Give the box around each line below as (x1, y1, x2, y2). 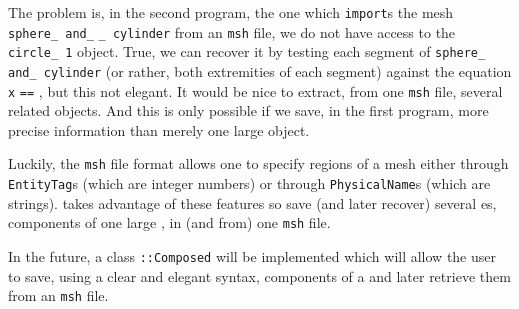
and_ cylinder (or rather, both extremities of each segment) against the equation (8, 60, 512, 81)
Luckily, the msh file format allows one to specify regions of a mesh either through (8, 153, 509, 174)
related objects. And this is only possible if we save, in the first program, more (8, 100, 489, 121)
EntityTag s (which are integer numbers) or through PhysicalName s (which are (8, 173, 491, 194)
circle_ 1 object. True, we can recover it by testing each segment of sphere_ (8, 41, 486, 62)
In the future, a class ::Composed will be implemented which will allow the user (8, 246, 496, 267)
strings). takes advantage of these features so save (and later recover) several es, (8, 192, 497, 213)
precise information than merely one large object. (8, 119, 310, 140)
